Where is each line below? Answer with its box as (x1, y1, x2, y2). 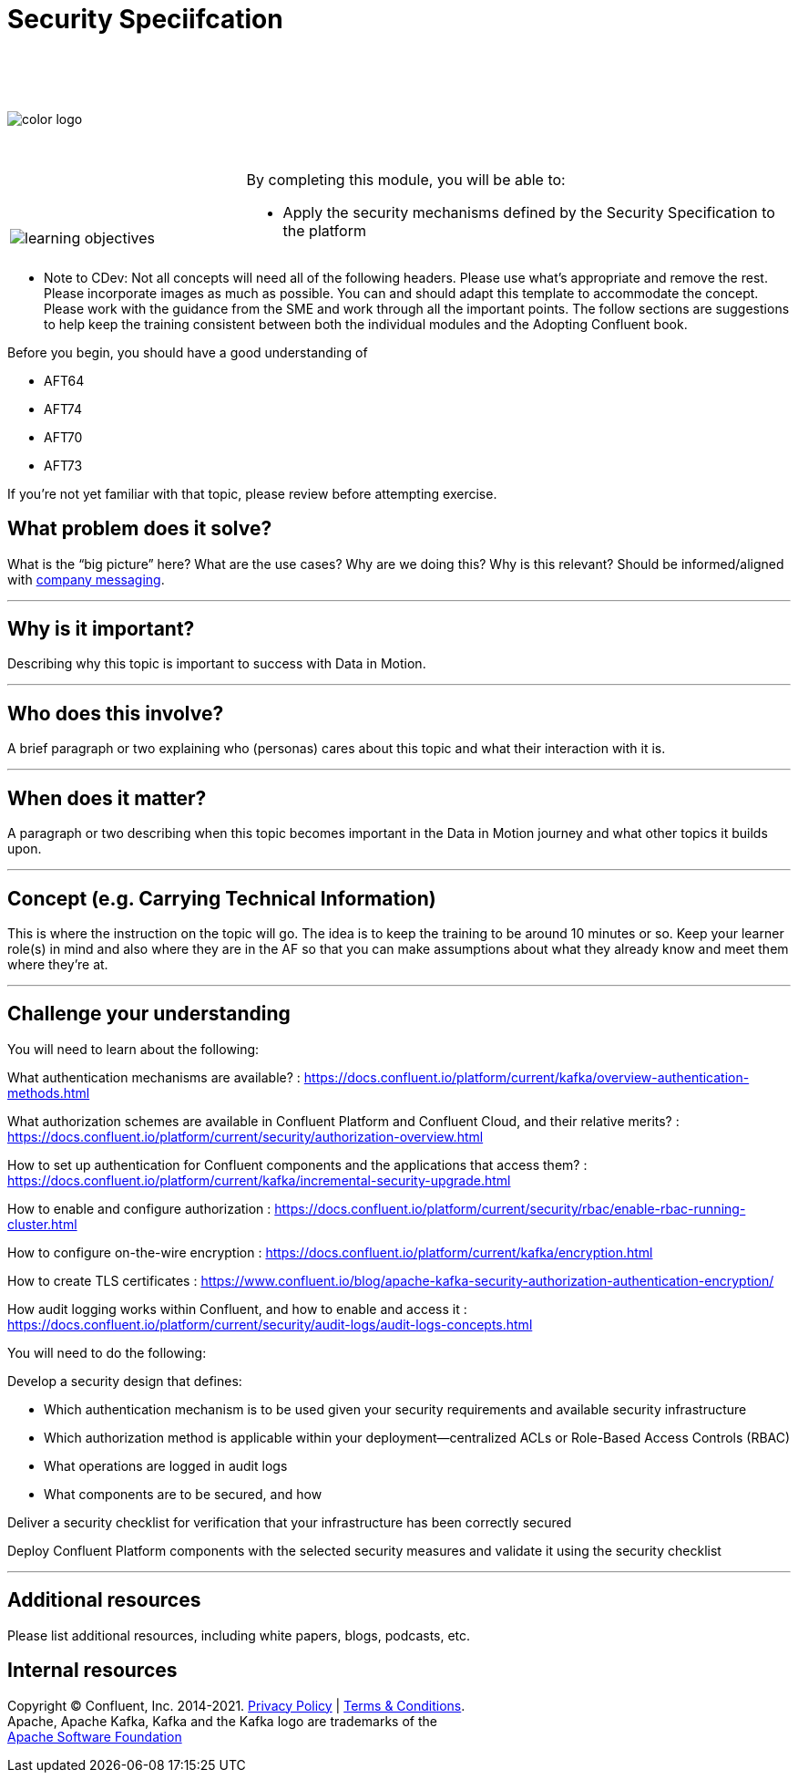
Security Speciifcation (7, 4, 283, 35)
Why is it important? (7, 617, 195, 641)
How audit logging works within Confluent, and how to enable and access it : (7, 1300, 467, 1317)
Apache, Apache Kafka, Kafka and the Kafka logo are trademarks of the (7, 1713, 437, 1729)
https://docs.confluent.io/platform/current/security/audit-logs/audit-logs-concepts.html (7, 1316, 533, 1332)
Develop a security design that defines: (7, 1372, 242, 1389)
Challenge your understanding (7, 1002, 291, 1026)
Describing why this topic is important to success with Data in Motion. (7, 656, 426, 672)
